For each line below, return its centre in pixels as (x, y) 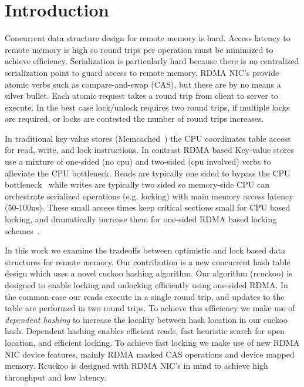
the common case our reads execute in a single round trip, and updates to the (145, 296)
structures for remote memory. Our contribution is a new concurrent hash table (148, 261)
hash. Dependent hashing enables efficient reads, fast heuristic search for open (145, 331)
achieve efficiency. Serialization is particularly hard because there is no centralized (152, 61)
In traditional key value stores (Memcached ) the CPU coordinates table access (148, 138)
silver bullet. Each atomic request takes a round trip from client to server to (141, 96)
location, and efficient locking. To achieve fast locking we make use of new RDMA (152, 342)
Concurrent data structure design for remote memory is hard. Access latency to (148, 38)
